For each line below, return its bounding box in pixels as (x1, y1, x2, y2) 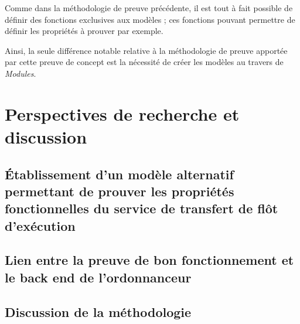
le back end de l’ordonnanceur (5, 268, 192, 286)
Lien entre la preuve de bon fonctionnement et (5, 251, 294, 269)
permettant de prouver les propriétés (5, 182, 234, 200)
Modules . (5, 67, 36, 79)
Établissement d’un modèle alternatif (5, 165, 234, 183)
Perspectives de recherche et (5, 101, 240, 125)
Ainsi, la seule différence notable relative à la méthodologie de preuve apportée (5, 44, 288, 56)
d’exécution (5, 216, 76, 234)
